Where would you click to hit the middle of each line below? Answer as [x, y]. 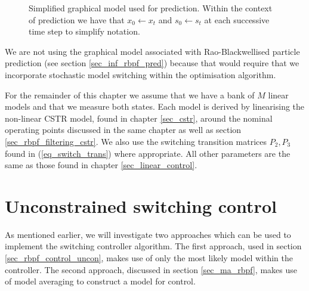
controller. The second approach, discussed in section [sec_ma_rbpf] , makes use [151, 269]
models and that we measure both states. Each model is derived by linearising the [155, 106]
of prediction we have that [77, 19]
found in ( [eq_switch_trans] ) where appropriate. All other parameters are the [148, 153]
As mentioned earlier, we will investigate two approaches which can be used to [148, 234]
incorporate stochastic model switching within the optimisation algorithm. [140, 74]
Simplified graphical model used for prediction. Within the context [151, 8]
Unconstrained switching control [141, 205]
